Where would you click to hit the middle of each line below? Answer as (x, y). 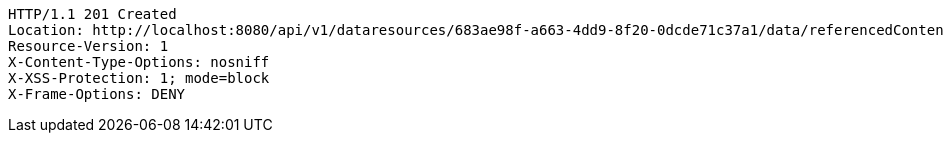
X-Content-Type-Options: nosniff (139, 62)
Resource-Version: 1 (88, 46)
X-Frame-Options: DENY (97, 94)
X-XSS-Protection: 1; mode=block (139, 78)
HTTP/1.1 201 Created (92, 14)
